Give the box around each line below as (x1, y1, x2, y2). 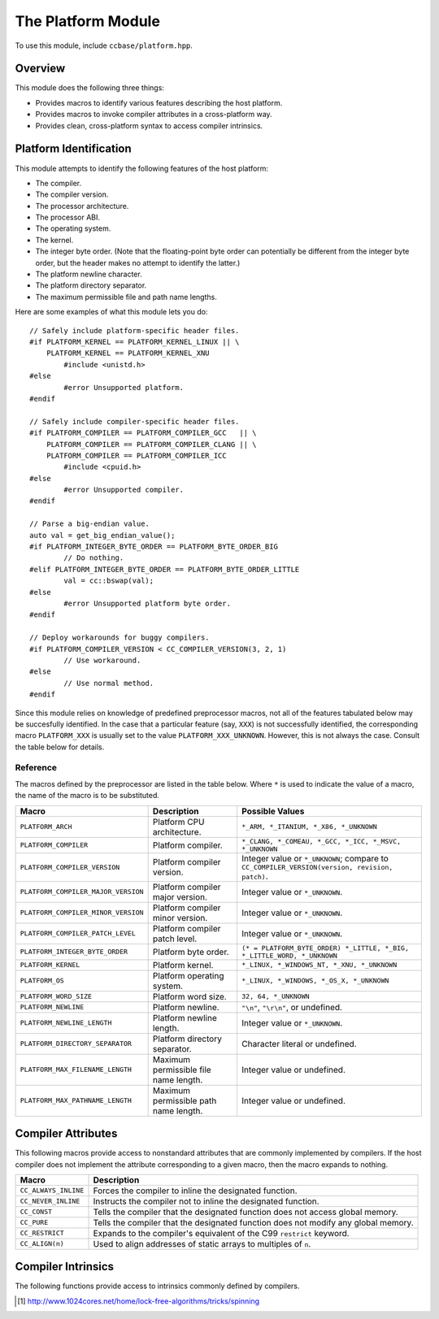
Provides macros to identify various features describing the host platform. (35, 98, 283, 107)
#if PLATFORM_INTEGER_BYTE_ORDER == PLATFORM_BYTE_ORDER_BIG (29, 542, 278, 552)
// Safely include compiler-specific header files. (29, 417, 240, 426)
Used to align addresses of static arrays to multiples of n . (93, 1238, 311, 1249)
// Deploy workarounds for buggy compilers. (29, 633, 211, 642)
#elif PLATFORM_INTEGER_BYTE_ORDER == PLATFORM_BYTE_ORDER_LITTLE (29, 565, 300, 574)
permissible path (152, 1095, 217, 1106)
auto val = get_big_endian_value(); (29, 531, 176, 540)
